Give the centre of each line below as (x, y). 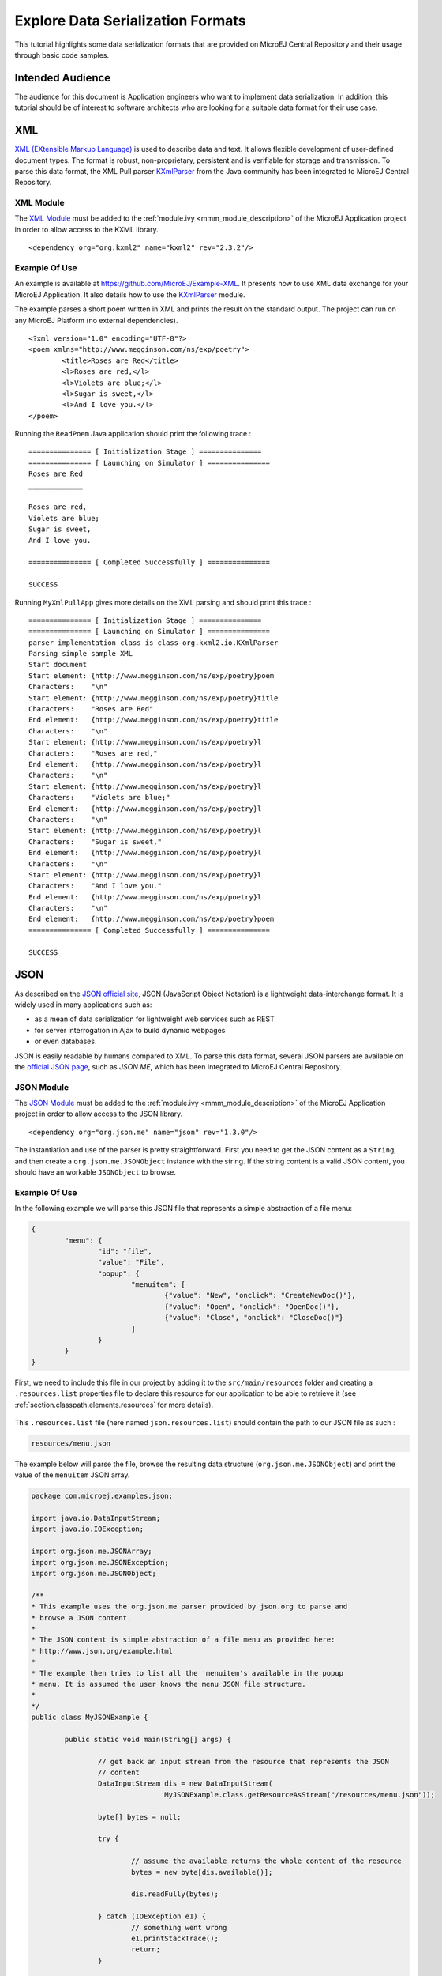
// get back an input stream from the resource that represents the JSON (243, 1761)
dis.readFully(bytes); (174, 1894)
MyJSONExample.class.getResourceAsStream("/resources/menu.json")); (300, 1795)
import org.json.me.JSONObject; (94, 1574)
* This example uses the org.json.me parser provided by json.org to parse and (189, 1607)
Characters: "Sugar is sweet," (95, 841)
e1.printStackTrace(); (174, 1938)
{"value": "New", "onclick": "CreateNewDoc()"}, (260, 1295)
